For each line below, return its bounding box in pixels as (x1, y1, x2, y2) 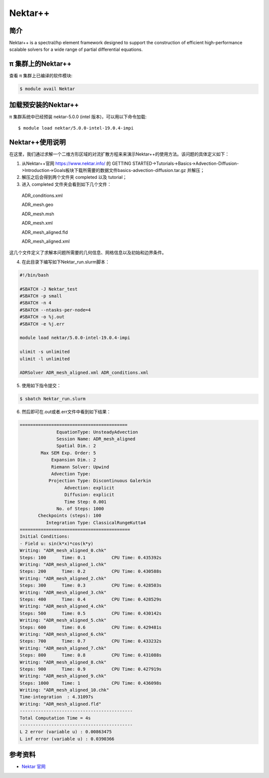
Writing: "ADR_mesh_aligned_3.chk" (19, 590, 107, 595)
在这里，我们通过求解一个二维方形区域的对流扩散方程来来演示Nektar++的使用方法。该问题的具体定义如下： (9, 151, 230, 157)
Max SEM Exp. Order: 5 (40, 450, 97, 456)
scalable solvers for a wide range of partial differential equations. (9, 46, 143, 52)
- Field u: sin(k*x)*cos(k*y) (19, 541, 94, 546)
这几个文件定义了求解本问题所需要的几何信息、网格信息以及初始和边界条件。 (9, 250, 166, 256)
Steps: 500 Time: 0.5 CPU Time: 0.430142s (19, 611, 162, 616)
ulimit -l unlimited (19, 356, 70, 361)
